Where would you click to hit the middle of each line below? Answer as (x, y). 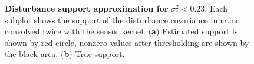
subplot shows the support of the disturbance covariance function (123, 19)
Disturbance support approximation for (87, 8)
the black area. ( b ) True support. (65, 54)
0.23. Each (209, 8)
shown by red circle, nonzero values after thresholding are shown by (127, 42)
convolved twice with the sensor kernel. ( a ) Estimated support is (121, 31)
